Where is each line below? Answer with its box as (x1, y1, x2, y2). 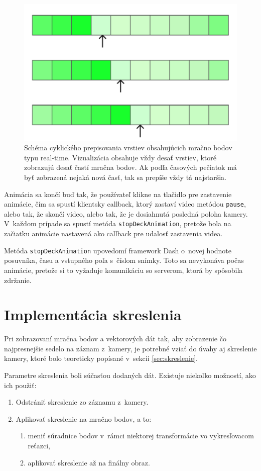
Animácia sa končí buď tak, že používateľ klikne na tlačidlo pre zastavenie (4, 189, 232, 199)
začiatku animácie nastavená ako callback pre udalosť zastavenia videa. (4, 228, 223, 239)
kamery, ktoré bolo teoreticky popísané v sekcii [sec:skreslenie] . (4, 353, 198, 363)
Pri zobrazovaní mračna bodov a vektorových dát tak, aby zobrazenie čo (4, 333, 226, 344)
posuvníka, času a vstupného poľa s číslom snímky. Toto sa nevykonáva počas (4, 255, 244, 265)
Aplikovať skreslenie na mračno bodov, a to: (16, 413, 152, 424)
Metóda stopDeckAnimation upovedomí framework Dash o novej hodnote (4, 245, 232, 255)
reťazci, (28, 440, 50, 450)
